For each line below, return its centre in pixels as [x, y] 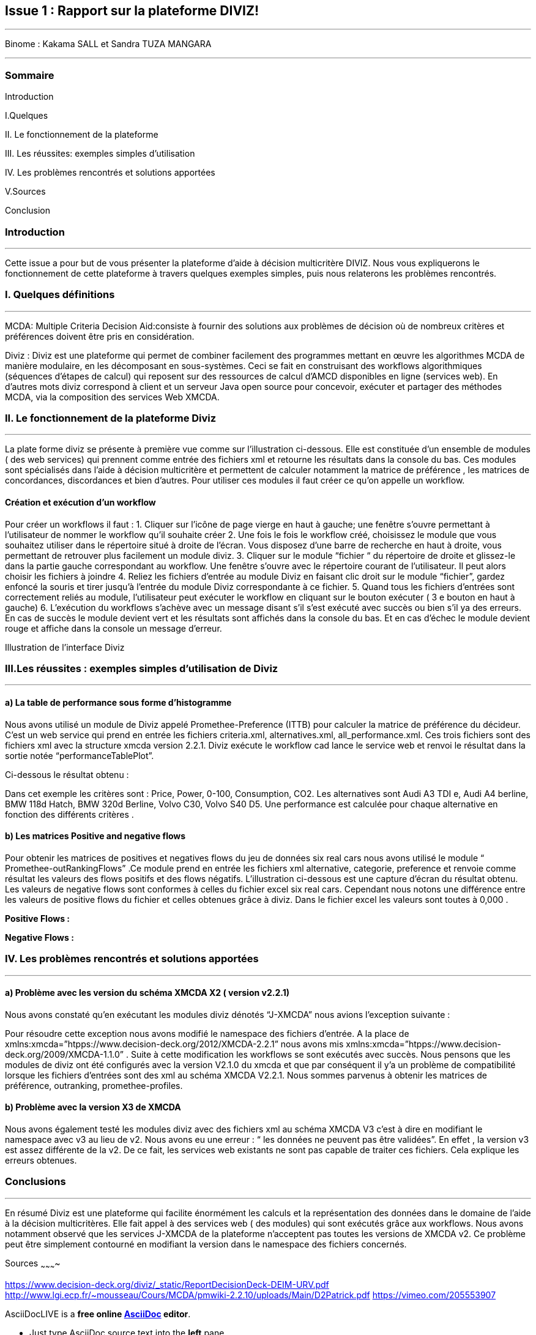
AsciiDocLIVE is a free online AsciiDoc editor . [98, 1314]
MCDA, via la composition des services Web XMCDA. [112, 397]
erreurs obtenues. [41, 1161]
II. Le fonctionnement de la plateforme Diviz [111, 418]
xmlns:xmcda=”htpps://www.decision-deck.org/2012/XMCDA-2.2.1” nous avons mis [174, 1044]
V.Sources [25, 192]
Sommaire [30, 75]
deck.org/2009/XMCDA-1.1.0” [65, 1054]
